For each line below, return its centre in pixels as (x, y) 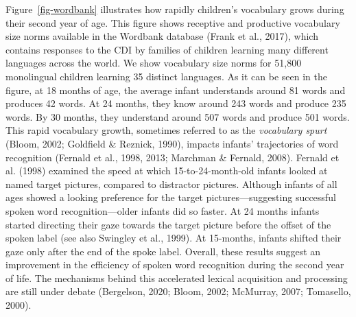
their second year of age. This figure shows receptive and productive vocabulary (173, 22)
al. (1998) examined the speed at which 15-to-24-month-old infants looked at (167, 171)
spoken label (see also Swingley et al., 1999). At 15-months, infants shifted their (174, 238)
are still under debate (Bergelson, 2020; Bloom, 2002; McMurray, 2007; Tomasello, (178, 291)
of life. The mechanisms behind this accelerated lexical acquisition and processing (177, 278)
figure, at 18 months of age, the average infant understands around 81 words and (176, 90)
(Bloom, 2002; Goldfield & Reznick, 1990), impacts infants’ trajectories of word (172, 143)
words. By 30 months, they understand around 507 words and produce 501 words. (178, 116)
